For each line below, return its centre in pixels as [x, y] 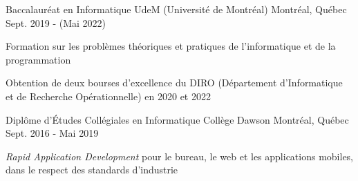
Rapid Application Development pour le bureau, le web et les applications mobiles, [180, 156]
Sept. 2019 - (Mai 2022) [56, 22]
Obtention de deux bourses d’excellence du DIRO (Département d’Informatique [174, 83]
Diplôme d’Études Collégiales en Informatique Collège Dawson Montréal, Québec [177, 119]
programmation [38, 59]
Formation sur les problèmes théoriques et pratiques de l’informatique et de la [171, 46]
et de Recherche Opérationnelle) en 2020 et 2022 [108, 96]
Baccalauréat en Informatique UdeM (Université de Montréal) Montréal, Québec [176, 9]
